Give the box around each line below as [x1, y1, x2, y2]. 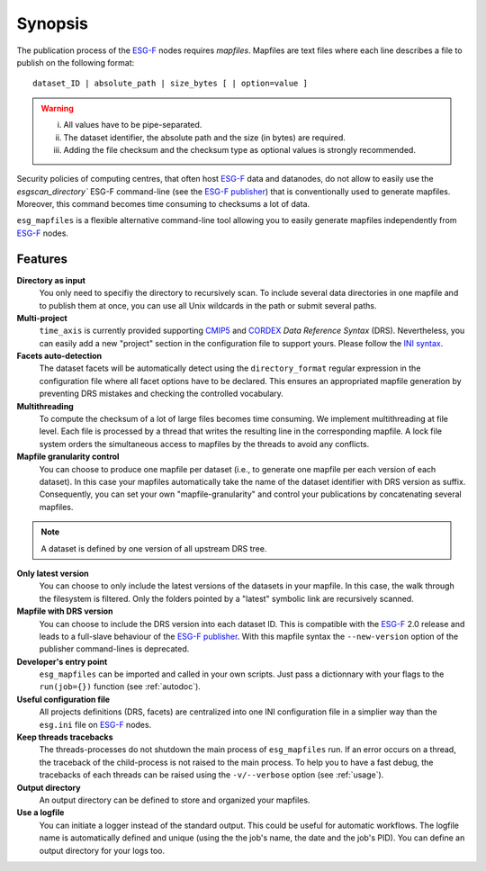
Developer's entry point [16, 656, 108, 667]
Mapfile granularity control [16, 451, 120, 462]
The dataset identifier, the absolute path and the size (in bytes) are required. [63, 131, 346, 143]
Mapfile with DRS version [16, 606, 113, 616]
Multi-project [16, 312, 67, 323]
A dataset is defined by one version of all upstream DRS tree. [40, 543, 267, 553]
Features [16, 251, 67, 266]
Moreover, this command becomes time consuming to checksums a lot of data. [16, 199, 310, 210]
